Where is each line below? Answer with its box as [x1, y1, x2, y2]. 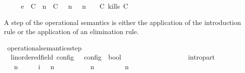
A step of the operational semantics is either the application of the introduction [4, 17, 241, 27]
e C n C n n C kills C [20, 1, 128, 11]
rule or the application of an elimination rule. [4, 26, 139, 36]
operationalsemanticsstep [7, 42, 82, 52]
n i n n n [14, 61, 129, 71]
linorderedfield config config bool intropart [10, 52, 215, 62]
